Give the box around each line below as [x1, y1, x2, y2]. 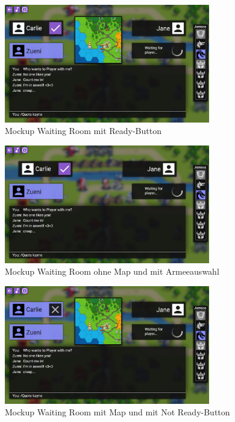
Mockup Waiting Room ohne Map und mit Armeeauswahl [5, 265, 219, 278]
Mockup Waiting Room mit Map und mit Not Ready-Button [5, 406, 230, 418]
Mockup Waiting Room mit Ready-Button [5, 124, 161, 137]
